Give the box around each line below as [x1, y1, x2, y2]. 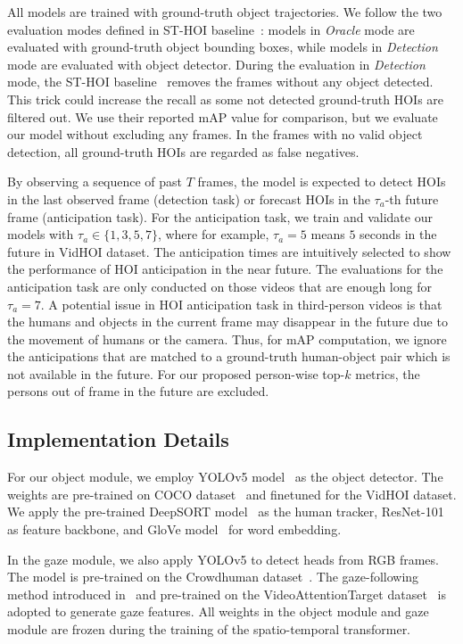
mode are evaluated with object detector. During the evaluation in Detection [7, 54, 426, 73]
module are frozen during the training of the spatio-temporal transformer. [7, 620, 411, 639]
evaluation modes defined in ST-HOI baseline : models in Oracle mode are [7, 20, 415, 38]
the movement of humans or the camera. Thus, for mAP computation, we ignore [7, 329, 447, 348]
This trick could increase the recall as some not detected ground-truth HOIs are [7, 89, 444, 108]
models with [7, 225, 74, 244]
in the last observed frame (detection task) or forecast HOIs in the [7, 189, 370, 208]
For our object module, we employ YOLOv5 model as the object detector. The [7, 467, 443, 486]
